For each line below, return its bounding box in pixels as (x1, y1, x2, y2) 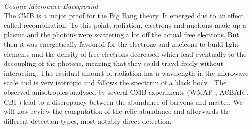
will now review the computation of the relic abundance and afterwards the (4, 106, 230, 116)
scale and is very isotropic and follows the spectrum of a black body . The (4, 77, 227, 87)
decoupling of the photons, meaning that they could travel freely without (4, 58, 224, 68)
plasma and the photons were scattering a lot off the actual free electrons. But (4, 29, 239, 40)
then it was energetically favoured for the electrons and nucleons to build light (4, 39, 239, 49)
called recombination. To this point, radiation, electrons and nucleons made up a (4, 20, 246, 30)
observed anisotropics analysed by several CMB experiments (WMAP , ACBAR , (4, 86, 249, 97)
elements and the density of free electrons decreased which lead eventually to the (4, 48, 247, 59)
